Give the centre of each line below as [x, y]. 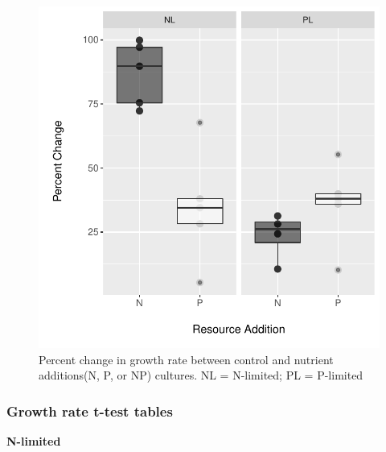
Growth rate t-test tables [90, 411]
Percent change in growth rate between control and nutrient [186, 359]
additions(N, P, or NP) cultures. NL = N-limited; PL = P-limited [201, 375]
